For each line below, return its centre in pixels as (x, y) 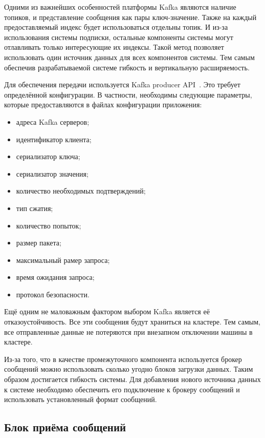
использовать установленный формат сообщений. (81, 399)
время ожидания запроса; (55, 277)
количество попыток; (49, 225)
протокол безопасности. (53, 294)
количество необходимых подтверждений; (81, 191)
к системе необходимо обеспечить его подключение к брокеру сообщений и (122, 389)
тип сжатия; (35, 208)
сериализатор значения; (52, 173)
